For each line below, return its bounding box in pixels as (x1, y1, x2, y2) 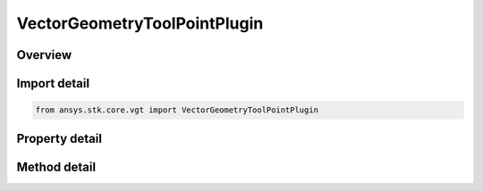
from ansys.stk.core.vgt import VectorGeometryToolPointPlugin (35, 105, 319, 115)
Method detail (16, 159, 97, 174)
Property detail (16, 130, 103, 146)
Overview (16, 47, 72, 62)
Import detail (16, 76, 89, 91)
